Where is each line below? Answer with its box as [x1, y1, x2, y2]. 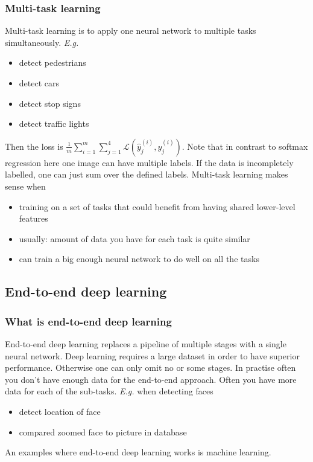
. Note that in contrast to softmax [182, 140, 308, 152]
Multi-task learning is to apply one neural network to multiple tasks [5, 24, 256, 37]
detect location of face [19, 405, 101, 417]
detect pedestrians [19, 56, 86, 69]
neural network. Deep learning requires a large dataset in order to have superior [5, 349, 300, 362]
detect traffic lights [19, 117, 89, 130]
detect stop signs [19, 97, 81, 109]
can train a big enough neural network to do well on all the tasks [19, 252, 259, 265]
